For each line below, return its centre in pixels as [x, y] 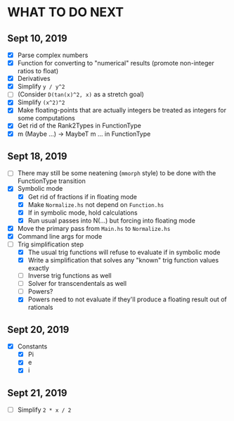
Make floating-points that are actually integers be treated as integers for [122, 111]
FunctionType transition [51, 181]
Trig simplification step [51, 244]
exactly [38, 268]
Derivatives [34, 79]
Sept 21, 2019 [37, 392]
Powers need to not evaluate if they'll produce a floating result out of [127, 299]
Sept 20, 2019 [38, 329]
